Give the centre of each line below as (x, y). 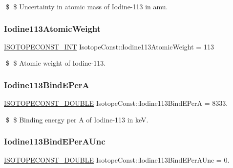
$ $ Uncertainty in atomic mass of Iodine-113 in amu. (87, 6)
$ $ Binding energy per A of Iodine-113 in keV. (77, 119)
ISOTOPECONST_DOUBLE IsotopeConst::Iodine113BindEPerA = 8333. (116, 103)
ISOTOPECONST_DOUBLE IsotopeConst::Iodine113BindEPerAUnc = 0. (117, 159)
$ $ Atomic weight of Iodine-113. (56, 63)
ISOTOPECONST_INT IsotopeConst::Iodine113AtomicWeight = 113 (109, 46)
